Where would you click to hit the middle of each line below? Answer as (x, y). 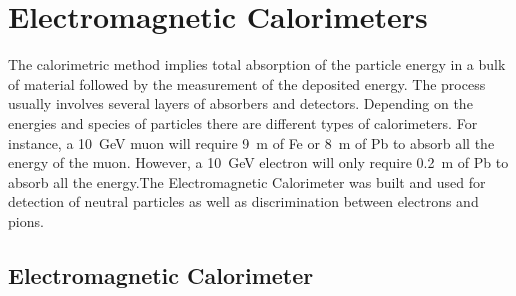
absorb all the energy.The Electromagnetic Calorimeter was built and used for (247, 181)
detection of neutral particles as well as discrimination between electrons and (243, 201)
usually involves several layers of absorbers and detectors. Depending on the (240, 103)
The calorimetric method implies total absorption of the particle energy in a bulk (257, 64)
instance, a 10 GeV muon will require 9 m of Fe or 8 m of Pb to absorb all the (251, 142)
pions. (26, 220)
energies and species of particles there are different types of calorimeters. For (243, 122)
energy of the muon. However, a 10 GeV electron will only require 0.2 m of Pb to (258, 162)
